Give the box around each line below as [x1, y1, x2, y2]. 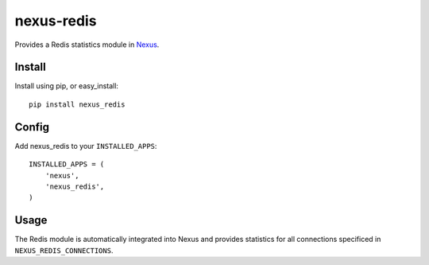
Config [14, 120, 49, 134]
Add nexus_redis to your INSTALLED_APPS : [14, 141, 157, 150]
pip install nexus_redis [29, 99, 126, 109]
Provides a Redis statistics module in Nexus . [14, 40, 160, 49]
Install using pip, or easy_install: [14, 81, 119, 91]
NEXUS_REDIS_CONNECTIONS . [14, 245, 114, 255]
